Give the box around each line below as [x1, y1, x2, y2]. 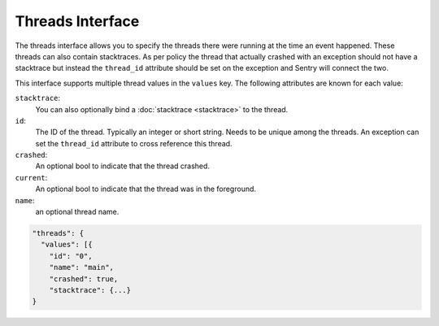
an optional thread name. [35, 207, 120, 217]
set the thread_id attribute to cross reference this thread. [35, 138, 233, 148]
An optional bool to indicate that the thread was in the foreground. [35, 184, 256, 194]
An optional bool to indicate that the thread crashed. [35, 161, 211, 171]
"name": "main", [49, 263, 114, 272]
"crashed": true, [49, 274, 119, 284]
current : [15, 172, 48, 182]
